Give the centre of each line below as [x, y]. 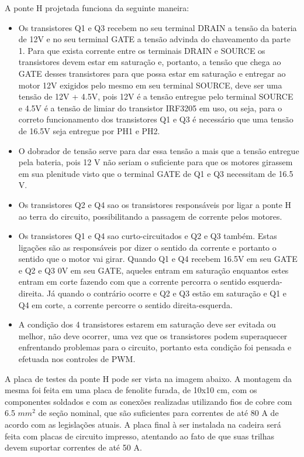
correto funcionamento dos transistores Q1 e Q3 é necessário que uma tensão [156, 119]
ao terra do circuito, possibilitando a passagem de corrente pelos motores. [150, 216]
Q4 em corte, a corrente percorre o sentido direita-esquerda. [125, 304]
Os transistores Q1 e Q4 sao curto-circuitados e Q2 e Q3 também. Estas [148, 236]
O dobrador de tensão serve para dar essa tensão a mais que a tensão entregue [159, 150]
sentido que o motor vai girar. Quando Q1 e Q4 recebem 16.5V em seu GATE [158, 259]
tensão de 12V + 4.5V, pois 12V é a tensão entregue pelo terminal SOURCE [156, 96]
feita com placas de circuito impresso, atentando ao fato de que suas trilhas [139, 436]
